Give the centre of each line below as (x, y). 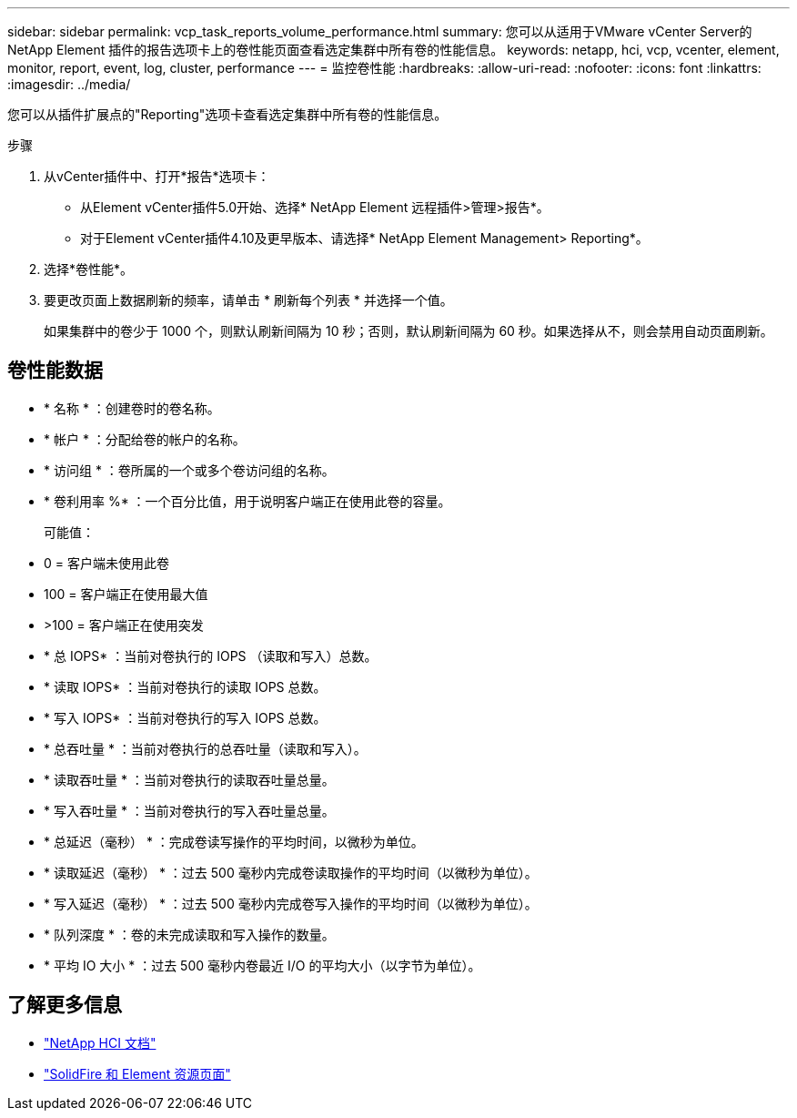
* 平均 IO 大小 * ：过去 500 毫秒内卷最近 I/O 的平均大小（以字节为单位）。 (262, 965)
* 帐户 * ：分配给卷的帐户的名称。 (145, 439)
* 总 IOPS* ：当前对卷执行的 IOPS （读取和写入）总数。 (211, 656)
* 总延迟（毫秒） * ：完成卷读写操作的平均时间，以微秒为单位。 (234, 841)
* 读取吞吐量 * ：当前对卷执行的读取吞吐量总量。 (189, 779)
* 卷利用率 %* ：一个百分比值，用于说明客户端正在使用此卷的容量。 (247, 501)
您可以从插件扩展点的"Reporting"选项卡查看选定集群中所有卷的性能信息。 (227, 114)
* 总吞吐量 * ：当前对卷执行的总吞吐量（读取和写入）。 (205, 748)
